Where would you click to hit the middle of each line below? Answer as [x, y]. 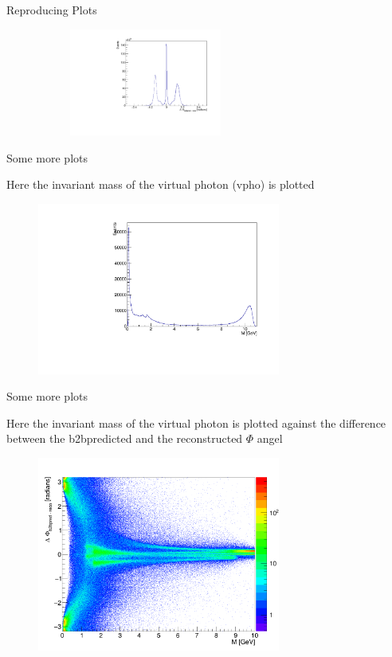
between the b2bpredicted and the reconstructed [125, 438]
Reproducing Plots [52, 10]
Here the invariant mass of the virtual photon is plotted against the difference [196, 422]
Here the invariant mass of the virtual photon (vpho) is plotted [161, 184]
